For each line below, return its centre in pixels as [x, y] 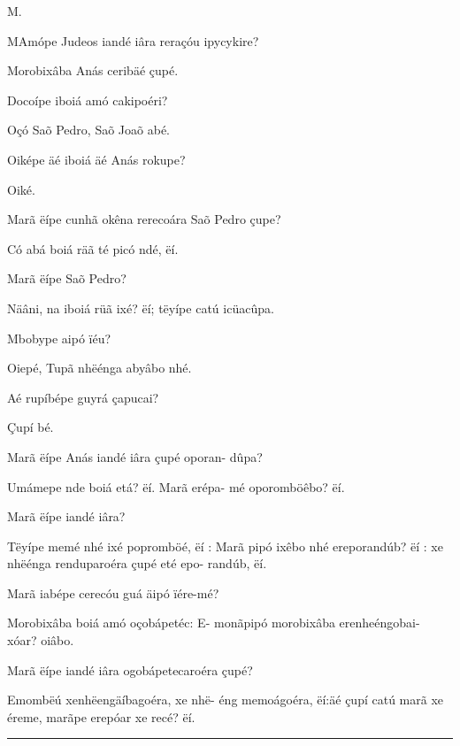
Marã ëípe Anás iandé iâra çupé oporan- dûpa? [135, 456]
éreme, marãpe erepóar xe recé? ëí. [101, 716]
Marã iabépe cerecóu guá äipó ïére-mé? [113, 592]
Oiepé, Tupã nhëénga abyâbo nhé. [100, 368]
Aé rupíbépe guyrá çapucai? [83, 397]
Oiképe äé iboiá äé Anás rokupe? [96, 159]
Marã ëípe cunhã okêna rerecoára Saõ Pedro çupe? [144, 219]
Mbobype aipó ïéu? [59, 338]
